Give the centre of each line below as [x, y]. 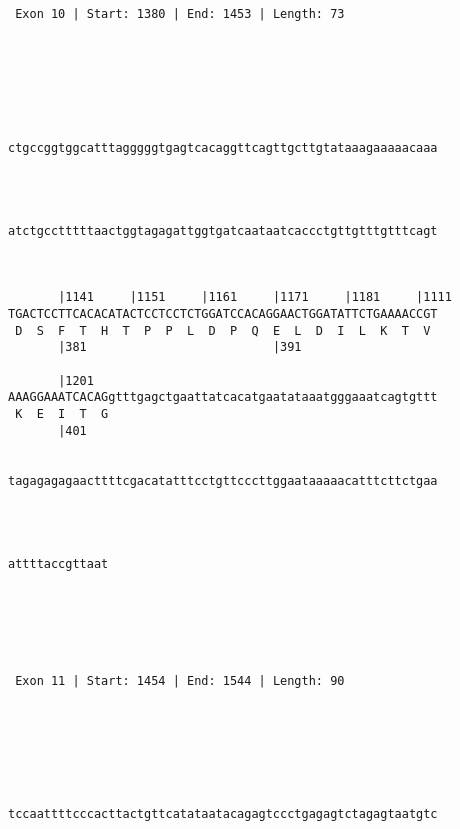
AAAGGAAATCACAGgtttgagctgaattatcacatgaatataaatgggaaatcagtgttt [223, 397]
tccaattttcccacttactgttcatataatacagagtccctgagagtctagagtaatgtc [223, 813]
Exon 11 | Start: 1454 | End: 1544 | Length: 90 [180, 680]
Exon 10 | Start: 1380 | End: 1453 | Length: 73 [180, 14]
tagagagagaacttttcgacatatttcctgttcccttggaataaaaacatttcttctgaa [223, 480]
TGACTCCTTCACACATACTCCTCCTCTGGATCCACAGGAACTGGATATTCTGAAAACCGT [223, 314]
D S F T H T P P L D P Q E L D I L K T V [223, 330]
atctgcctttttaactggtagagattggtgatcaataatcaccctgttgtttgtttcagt [223, 230]
